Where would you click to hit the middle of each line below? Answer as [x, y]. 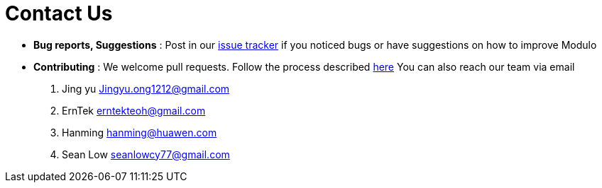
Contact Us [59, 13]
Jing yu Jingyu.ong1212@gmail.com [146, 88]
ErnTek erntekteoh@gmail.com [134, 110]
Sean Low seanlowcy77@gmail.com [146, 154]
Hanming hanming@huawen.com [139, 132]
